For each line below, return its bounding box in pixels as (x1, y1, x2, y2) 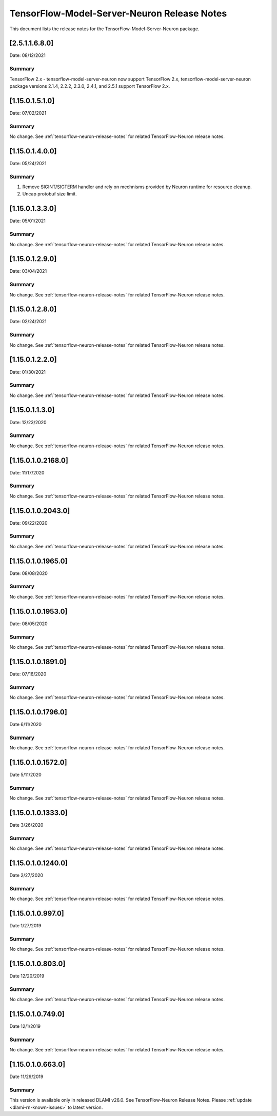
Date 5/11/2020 (9, 771, 42, 778)
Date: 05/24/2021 (9, 160, 47, 166)
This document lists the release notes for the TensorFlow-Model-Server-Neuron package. (9, 26, 200, 32)
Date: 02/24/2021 (9, 318, 47, 325)
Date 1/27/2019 (9, 923, 42, 929)
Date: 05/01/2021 (9, 218, 46, 224)
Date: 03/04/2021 (9, 268, 47, 274)
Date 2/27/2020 (9, 872, 44, 878)
